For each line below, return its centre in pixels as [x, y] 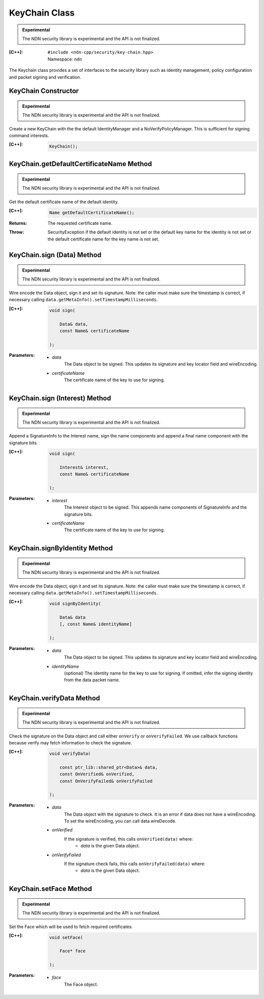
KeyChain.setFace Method [51, 889]
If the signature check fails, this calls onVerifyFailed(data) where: [135, 864]
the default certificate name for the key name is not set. [104, 239]
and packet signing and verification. [45, 77]
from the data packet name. [92, 680]
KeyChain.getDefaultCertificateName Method [80, 164]
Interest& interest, [84, 467]
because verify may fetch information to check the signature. [70, 742]
